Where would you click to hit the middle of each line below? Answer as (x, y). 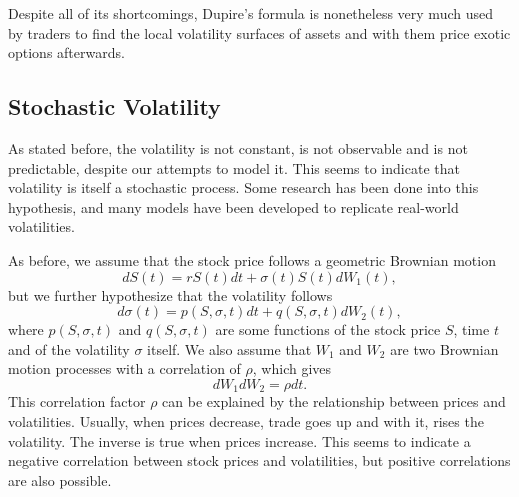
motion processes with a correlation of (124, 368)
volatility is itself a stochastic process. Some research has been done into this (243, 187)
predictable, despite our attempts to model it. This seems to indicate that (234, 167)
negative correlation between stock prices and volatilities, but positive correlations (259, 460)
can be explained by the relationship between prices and (334, 401)
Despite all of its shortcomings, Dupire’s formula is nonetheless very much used (250, 13)
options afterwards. (66, 52)
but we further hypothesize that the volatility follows (170, 294)
